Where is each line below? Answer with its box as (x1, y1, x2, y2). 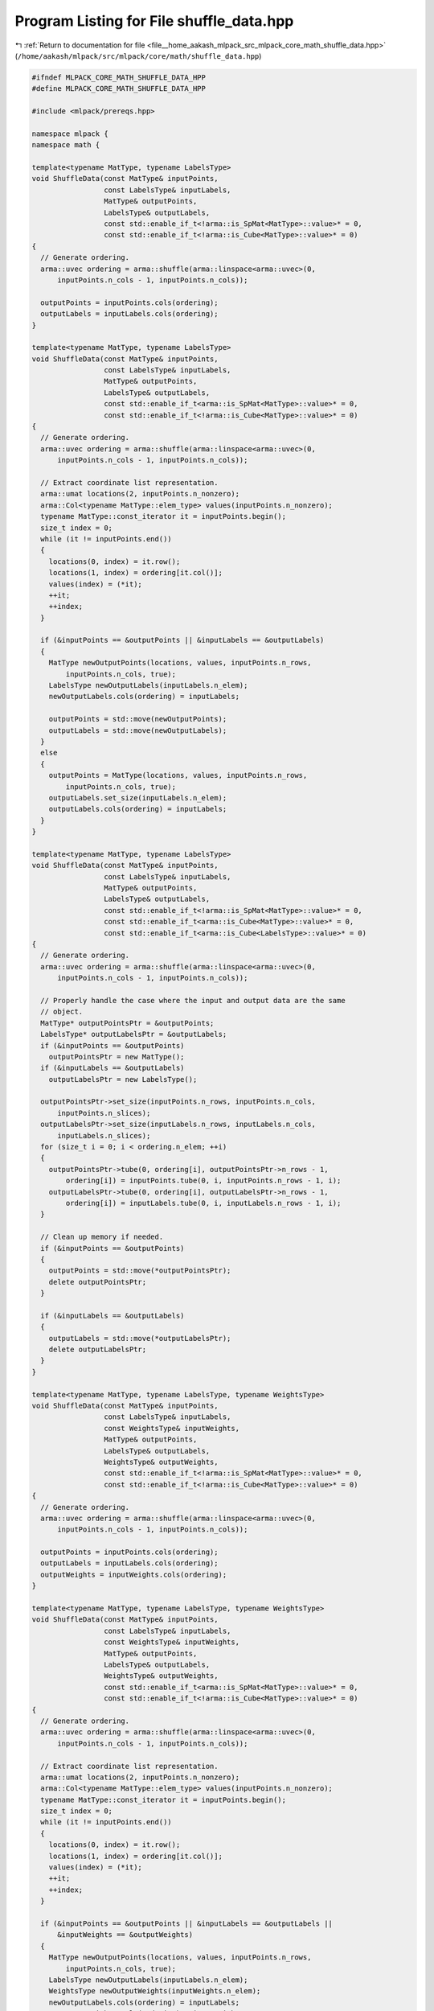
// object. (40, 1007, 84, 1017)
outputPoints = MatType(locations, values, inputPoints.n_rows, (48, 771, 308, 780)
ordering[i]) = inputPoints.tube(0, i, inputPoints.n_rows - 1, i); (65, 1176, 342, 1186)
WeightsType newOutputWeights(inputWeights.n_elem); (48, 1987, 261, 1996)
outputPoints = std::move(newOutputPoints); (48, 714, 227, 724)
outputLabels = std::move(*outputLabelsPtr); (48, 1334, 231, 1343)
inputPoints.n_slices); (57, 1108, 151, 1117)
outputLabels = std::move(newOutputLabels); (48, 726, 227, 735)
